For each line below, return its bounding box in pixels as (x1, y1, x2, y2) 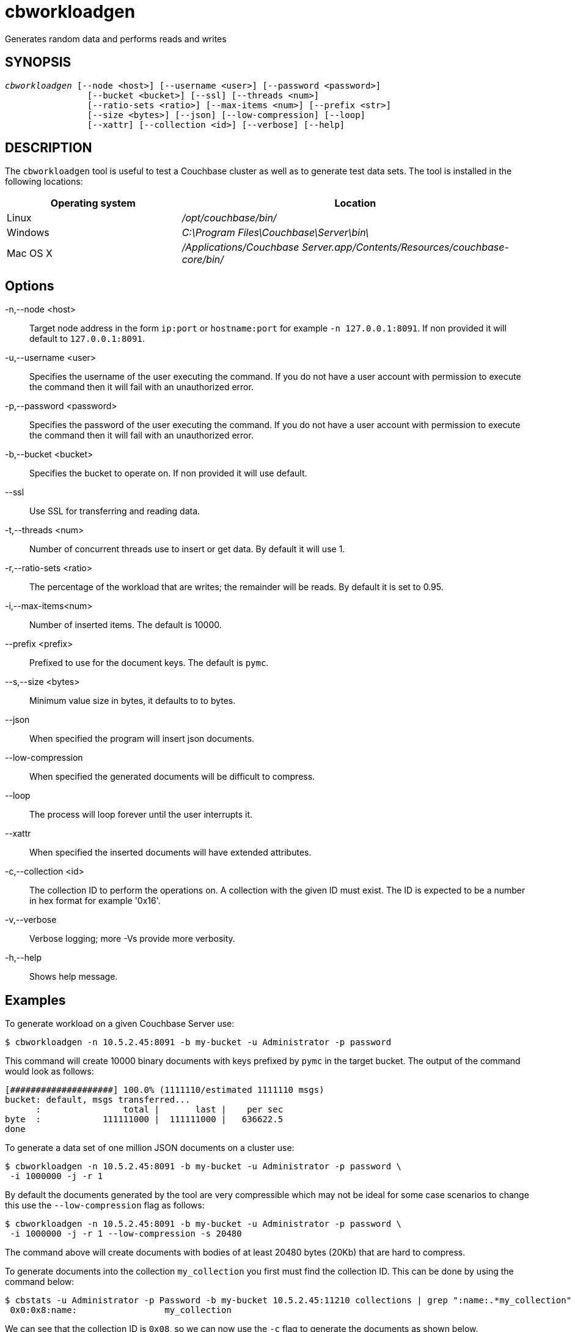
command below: (5, 1276, 75, 1287)
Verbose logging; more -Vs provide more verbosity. (29, 933, 235, 944)
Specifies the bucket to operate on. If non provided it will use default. (29, 468, 307, 479)
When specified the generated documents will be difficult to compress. (29, 771, 315, 782)
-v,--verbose (5, 914, 57, 925)
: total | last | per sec (35, 1104, 284, 1115)
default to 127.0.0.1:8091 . (29, 333, 145, 344)
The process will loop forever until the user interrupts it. (29, 809, 253, 820)
